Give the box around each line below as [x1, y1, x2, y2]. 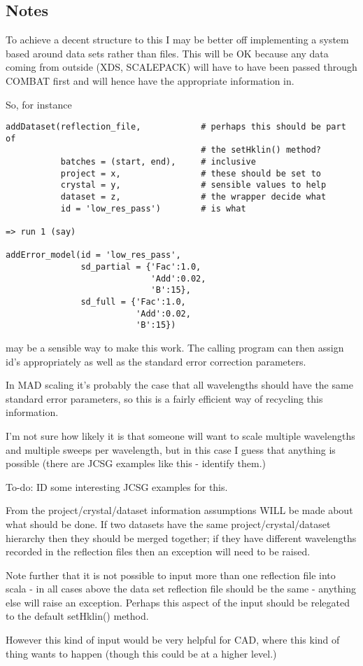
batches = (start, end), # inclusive [60, 157, 256, 167]
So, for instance [6, 97, 72, 111]
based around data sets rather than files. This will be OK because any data [6, 46, 329, 60]
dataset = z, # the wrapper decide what [60, 192, 327, 202]
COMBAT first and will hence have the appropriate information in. [6, 73, 294, 88]
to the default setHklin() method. [6, 609, 149, 623]
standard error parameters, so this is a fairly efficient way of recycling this [6, 391, 323, 405]
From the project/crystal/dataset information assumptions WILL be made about [6, 503, 353, 518]
